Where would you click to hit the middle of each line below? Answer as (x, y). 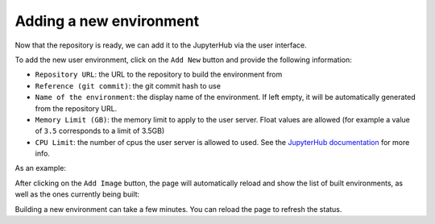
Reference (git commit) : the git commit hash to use (128, 85)
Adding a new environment (107, 21)
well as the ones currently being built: (77, 194)
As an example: (40, 168)
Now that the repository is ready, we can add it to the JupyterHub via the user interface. (161, 45)
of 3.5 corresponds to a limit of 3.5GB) (100, 131)
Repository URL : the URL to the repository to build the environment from (159, 75)
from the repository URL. (76, 108)
